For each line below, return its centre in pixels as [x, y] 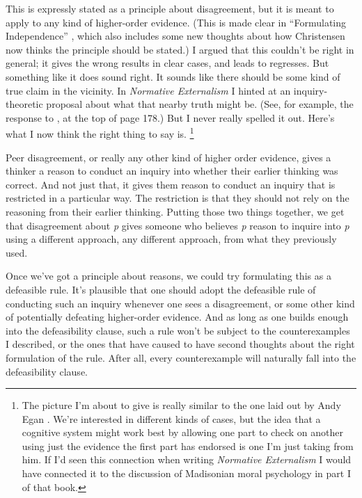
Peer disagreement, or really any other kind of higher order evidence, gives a [168, 157]
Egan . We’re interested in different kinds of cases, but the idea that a [171, 418]
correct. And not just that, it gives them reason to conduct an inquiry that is [171, 184]
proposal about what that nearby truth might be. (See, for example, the [200, 104]
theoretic [24, 104]
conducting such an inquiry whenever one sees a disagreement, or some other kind [180, 303]
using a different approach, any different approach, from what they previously [171, 239]
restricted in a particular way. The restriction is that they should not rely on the [178, 198]
